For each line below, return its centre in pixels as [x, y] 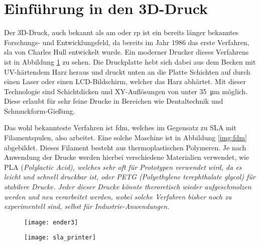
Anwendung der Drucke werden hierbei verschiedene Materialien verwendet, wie [127, 157]
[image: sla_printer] [60, 238]
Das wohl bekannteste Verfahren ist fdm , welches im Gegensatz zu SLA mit [120, 128]
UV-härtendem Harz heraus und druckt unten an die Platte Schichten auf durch [127, 71]
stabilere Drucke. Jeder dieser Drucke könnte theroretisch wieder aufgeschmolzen [128, 187]
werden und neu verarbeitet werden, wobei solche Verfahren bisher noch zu [118, 196]
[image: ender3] [51, 222]
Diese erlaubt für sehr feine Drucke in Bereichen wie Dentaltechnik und [114, 101]
